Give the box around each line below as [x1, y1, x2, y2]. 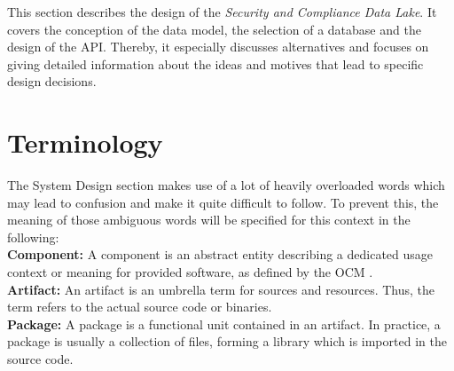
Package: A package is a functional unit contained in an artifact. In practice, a [7, 314, 441, 333]
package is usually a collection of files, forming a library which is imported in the [7, 332, 447, 351]
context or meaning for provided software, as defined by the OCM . [7, 263, 373, 281]
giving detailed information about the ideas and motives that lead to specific [7, 54, 424, 73]
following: [7, 227, 59, 246]
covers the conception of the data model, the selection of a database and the [7, 20, 421, 38]
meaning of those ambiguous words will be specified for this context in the [7, 210, 411, 229]
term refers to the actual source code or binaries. [7, 297, 272, 316]
